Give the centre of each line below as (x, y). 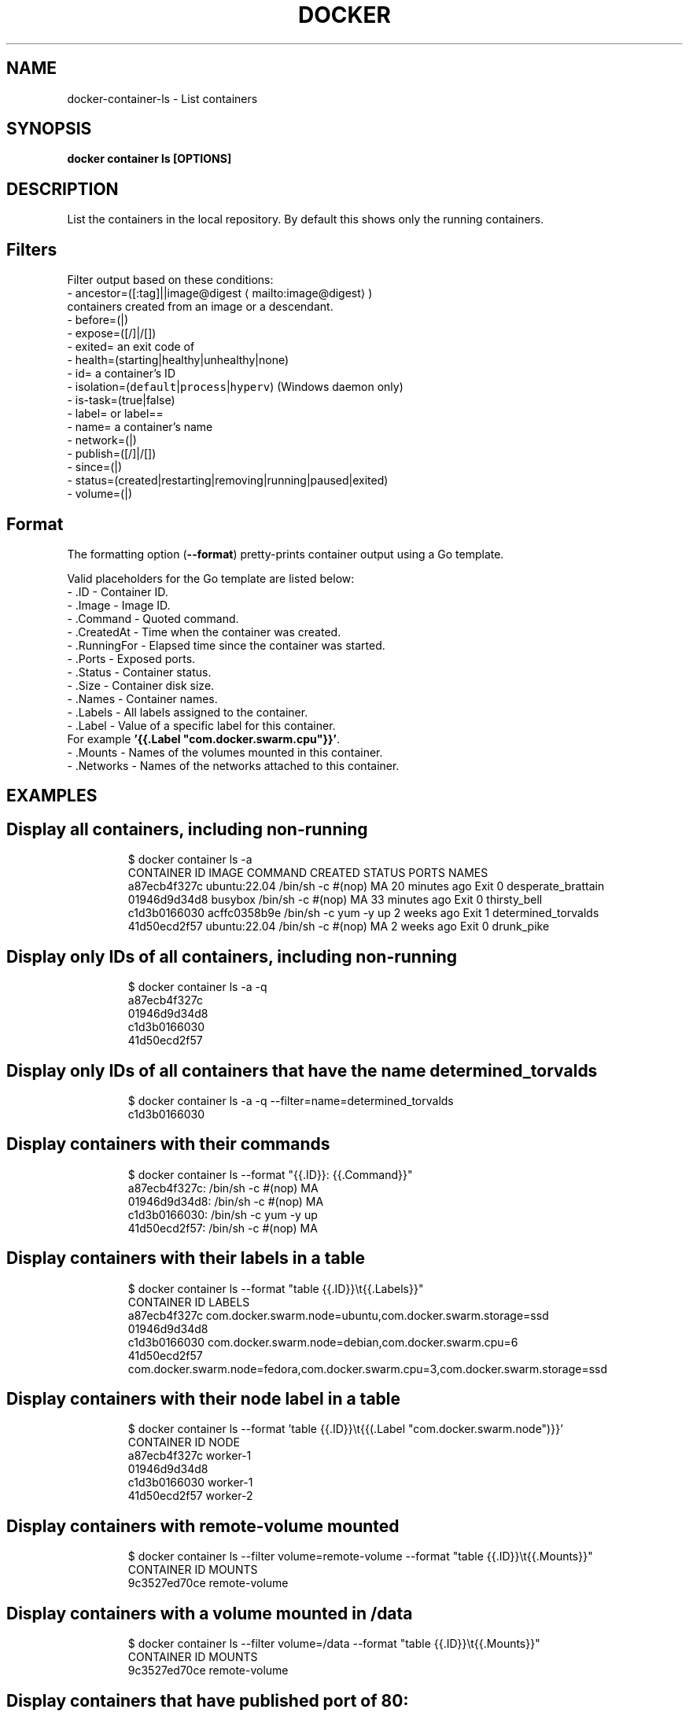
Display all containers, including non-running (187, 829)
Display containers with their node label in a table (204, 1399)
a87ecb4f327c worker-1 (190, 1456)
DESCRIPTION (63, 189)
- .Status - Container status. (139, 672)
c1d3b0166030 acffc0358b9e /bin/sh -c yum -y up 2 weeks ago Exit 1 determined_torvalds (363, 913)
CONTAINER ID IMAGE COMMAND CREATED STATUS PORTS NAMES (308, 873)
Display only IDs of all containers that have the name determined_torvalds (302, 1070)
